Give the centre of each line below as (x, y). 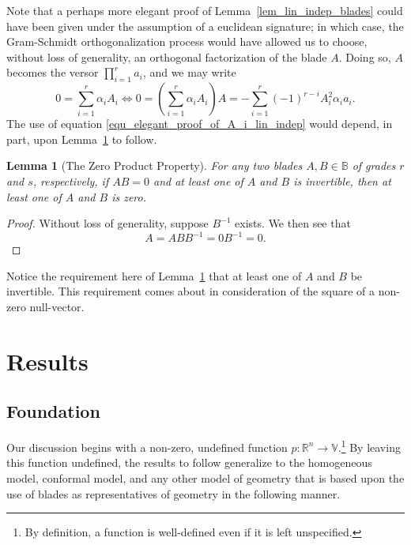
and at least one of (198, 180)
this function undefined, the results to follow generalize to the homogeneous (189, 462)
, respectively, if (71, 180)
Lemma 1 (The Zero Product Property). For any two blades (155, 165)
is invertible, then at (342, 180)
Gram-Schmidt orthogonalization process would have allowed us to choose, (187, 41)
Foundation (53, 411)
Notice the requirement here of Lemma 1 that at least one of (154, 275)
